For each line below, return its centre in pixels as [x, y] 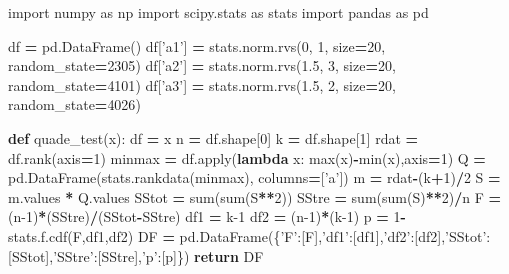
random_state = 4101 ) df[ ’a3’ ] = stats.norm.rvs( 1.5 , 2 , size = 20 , [202, 84]
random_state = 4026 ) [74, 104]
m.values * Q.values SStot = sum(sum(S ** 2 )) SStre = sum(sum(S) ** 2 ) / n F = [255, 196]
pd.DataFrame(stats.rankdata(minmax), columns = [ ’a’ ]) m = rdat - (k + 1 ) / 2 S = [254, 177]
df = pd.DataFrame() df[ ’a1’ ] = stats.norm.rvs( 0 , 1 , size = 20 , [197, 45]
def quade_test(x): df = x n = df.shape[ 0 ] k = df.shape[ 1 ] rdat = [213, 137]
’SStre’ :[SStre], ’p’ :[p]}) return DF [158, 255]
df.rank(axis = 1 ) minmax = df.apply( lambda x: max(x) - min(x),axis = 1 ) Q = [247, 157]
